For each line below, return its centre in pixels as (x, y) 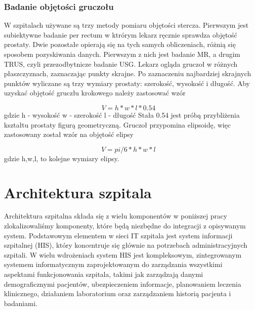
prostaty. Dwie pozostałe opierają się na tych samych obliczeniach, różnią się (120, 44)
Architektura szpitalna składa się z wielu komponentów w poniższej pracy (116, 216)
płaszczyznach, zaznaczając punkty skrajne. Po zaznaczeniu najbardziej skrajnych (127, 73)
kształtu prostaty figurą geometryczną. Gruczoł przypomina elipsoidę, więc (117, 124)
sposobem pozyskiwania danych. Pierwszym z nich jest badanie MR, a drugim (122, 54)
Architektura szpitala (78, 192)
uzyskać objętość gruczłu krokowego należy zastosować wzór (95, 93)
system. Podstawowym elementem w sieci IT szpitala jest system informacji (118, 235)
